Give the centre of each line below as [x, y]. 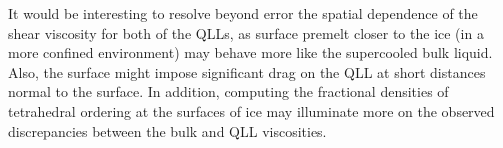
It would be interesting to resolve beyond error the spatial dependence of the [243, 13]
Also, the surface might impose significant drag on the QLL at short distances [247, 71]
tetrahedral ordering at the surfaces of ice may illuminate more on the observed [251, 110]
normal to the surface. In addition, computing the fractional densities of [228, 91]
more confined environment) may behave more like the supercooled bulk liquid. [250, 52]
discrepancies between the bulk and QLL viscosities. [167, 130]
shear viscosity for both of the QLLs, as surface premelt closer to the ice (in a [246, 32]
